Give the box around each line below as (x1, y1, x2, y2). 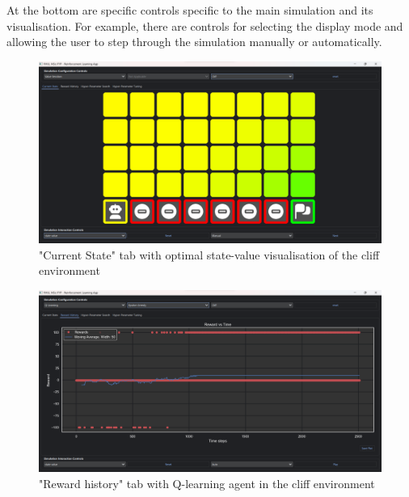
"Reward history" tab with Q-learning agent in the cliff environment (39, 474, 375, 491)
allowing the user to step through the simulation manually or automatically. (6, 33, 382, 50)
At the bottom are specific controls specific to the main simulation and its (6, 2, 373, 18)
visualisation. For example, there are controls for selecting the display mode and (6, 17, 403, 34)
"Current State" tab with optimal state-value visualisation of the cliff (39, 246, 380, 263)
